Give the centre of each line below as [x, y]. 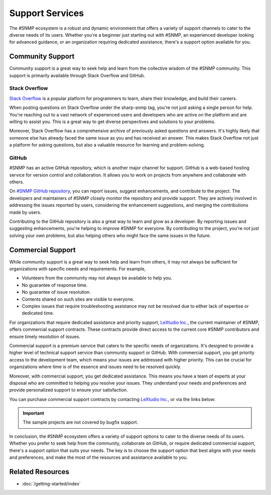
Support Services [47, 13]
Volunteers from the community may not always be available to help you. [97, 278]
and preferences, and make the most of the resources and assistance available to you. [99, 457]
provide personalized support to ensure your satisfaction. [69, 390]
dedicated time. [38, 313]
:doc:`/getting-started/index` [51, 483]
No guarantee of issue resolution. [56, 292]
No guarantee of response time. [55, 285]
